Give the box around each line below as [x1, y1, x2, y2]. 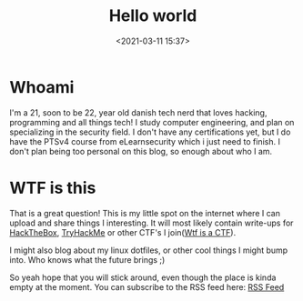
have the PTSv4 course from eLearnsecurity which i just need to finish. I [9, 135, 280, 146]
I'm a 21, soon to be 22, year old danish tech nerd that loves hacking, [9, 106, 268, 118]
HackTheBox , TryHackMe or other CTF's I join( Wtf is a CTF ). [9, 226, 237, 237]
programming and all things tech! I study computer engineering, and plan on [9, 116, 295, 127]
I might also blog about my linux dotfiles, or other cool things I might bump [9, 245, 288, 256]
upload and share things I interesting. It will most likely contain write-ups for [9, 217, 294, 228]
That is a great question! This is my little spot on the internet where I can [9, 207, 280, 218]
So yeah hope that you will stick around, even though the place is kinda [9, 272, 277, 283]
